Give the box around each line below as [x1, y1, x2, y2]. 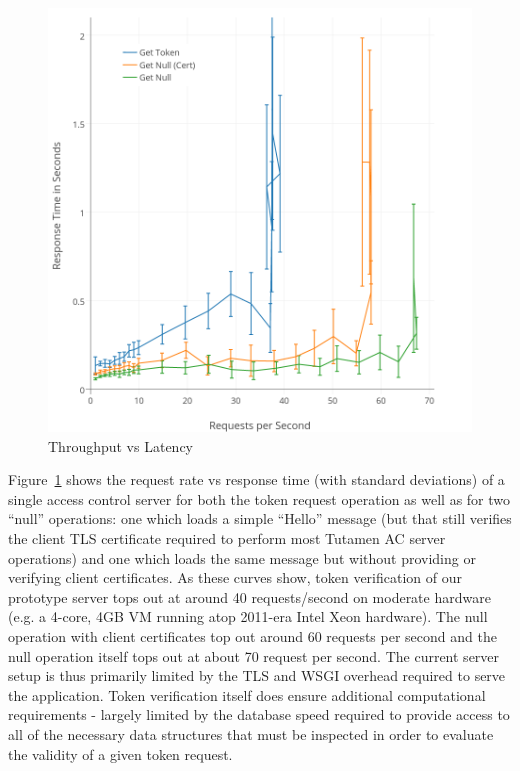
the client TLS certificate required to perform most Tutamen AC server [8, 527, 446, 548]
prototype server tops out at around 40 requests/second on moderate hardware [8, 586, 491, 607]
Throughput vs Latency [48, 435, 193, 456]
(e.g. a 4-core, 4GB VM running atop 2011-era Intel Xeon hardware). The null [8, 606, 488, 627]
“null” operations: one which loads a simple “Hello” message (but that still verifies [8, 508, 512, 529]
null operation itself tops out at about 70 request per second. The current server [8, 645, 500, 666]
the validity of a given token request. [8, 743, 233, 764]
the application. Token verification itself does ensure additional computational [8, 684, 486, 705]
